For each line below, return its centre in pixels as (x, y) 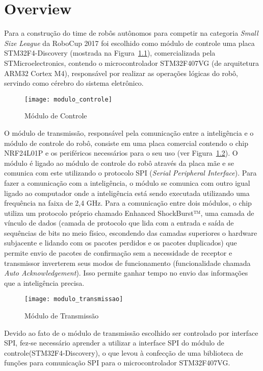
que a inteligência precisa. (44, 282)
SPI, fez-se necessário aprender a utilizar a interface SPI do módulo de (114, 343)
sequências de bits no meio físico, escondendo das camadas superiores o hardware (131, 232)
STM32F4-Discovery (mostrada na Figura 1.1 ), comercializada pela (110, 53)
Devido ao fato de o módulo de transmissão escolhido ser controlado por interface (131, 332)
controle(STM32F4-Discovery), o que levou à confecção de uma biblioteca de (124, 352)
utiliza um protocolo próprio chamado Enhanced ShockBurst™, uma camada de (129, 213)
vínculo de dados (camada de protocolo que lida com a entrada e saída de (119, 223)
